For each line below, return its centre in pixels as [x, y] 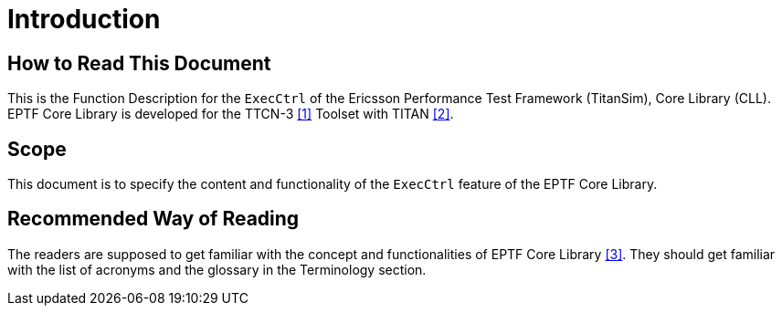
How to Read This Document [139, 63]
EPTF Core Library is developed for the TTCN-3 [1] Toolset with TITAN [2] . [231, 114]
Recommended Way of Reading [153, 219]
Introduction [84, 19]
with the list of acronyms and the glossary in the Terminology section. [217, 269]
